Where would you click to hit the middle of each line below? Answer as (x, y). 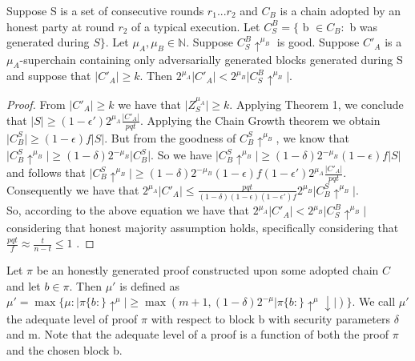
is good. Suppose (318, 42)
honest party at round (60, 26)
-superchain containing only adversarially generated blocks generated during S (211, 59)
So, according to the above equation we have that (128, 210)
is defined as (149, 285)
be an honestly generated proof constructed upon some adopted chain (207, 270)
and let (24, 285)
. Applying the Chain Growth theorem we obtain (260, 120)
